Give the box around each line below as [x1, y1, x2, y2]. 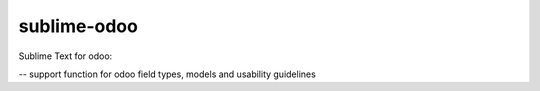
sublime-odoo [18, 15, 139, 37]
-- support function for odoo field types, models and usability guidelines [18, 68, 317, 80]
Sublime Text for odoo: [18, 50, 113, 62]
